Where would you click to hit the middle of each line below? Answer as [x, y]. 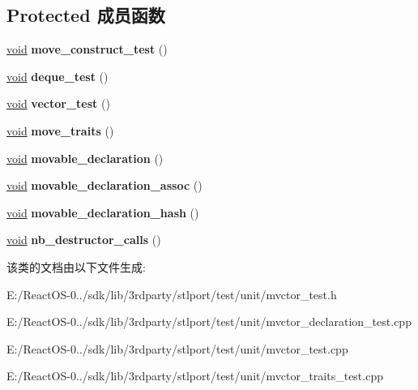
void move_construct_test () [87, 49]
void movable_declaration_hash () [103, 212]
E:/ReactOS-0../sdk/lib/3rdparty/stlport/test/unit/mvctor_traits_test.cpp [195, 376]
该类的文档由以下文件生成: [76, 266]
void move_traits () [60, 130]
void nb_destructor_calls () [84, 240]
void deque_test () [58, 76]
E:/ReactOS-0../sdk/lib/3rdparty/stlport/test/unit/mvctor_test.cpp [177, 348]
